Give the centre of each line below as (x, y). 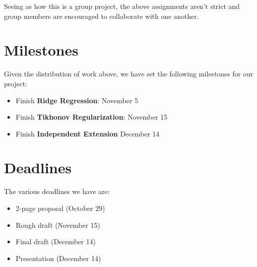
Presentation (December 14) (58, 258)
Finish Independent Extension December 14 (88, 133)
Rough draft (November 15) (58, 225)
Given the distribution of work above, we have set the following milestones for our (129, 74)
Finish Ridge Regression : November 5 (77, 100)
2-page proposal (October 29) (60, 208)
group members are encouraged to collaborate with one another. (101, 16)
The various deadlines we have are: (57, 191)
